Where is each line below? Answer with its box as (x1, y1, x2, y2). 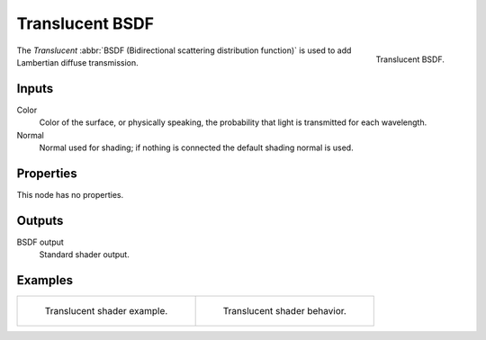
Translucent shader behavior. (222, 305, 346, 318)
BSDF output (16, 237, 65, 247)
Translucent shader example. (44, 305, 168, 318)
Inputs (16, 81, 54, 96)
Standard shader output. (39, 249, 130, 260)
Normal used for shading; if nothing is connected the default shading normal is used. (39, 142, 355, 153)
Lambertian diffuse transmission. (16, 57, 139, 67)
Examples (16, 273, 74, 288)
